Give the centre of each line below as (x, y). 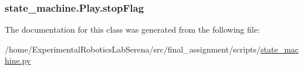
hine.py (18, 60)
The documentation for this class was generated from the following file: (132, 29)
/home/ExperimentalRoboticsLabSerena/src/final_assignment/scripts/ (133, 49)
